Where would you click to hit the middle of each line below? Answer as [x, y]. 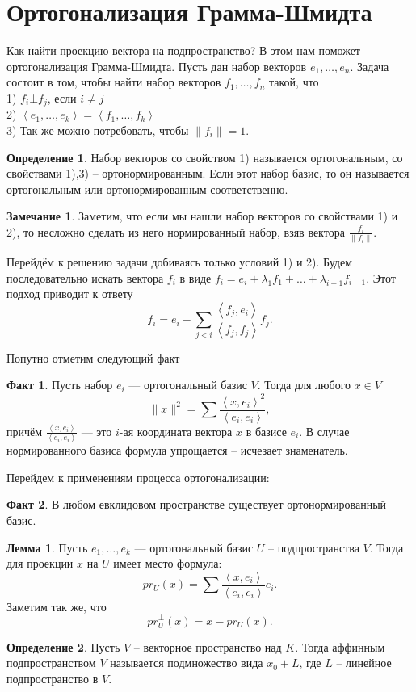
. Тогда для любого [304, 385]
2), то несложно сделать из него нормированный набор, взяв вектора [176, 231]
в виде [195, 277]
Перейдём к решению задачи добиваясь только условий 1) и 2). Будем [180, 262]
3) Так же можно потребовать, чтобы [98, 130]
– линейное [364, 663]
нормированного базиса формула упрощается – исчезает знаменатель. [177, 450]
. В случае [324, 431]
